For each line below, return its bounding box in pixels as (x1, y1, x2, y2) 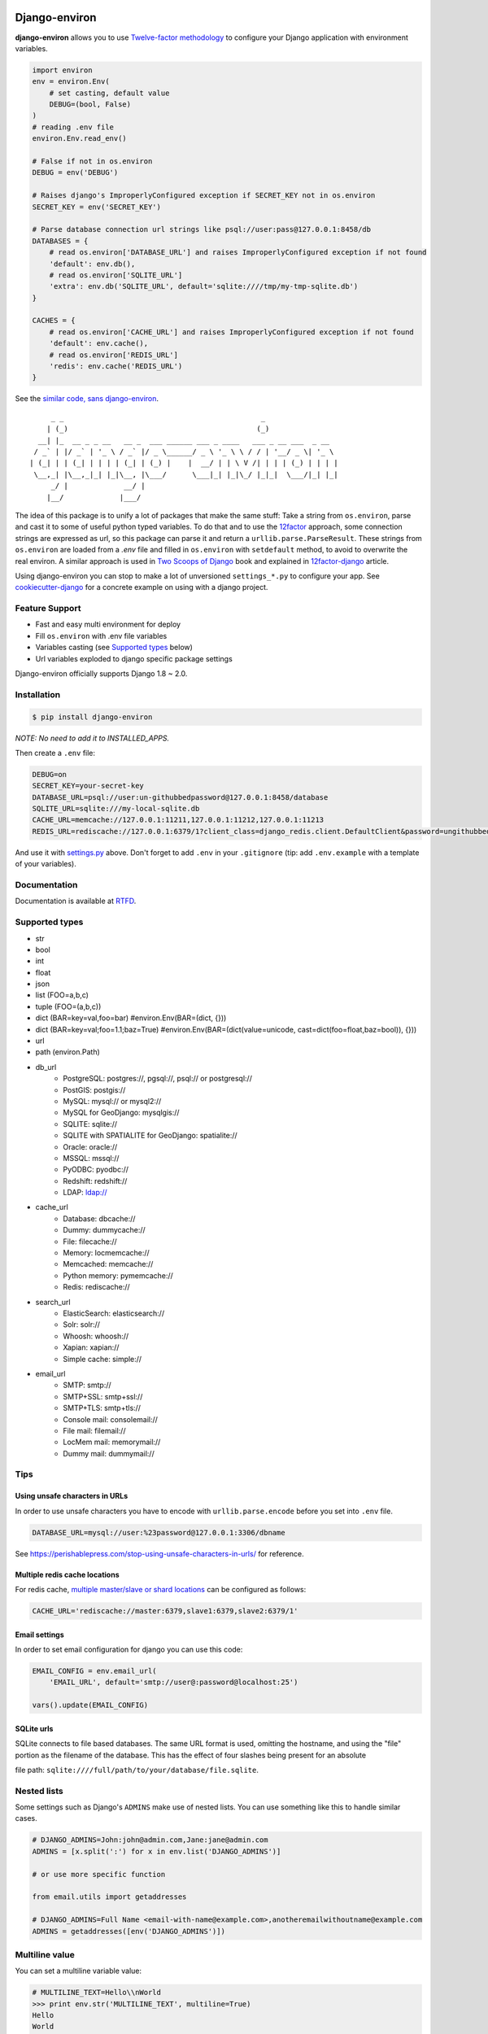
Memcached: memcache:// (63, 1259, 154, 1269)
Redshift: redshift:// (63, 1176, 128, 1185)
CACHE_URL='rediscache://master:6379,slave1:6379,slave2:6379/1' (32, 1606, 298, 1615)
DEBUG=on (32, 770, 68, 779)
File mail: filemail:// (63, 1425, 126, 1435)
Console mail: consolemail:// (63, 1414, 159, 1424)
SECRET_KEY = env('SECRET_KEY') (32, 202, 162, 212)
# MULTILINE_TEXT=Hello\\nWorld (32, 1988, 162, 1997)
